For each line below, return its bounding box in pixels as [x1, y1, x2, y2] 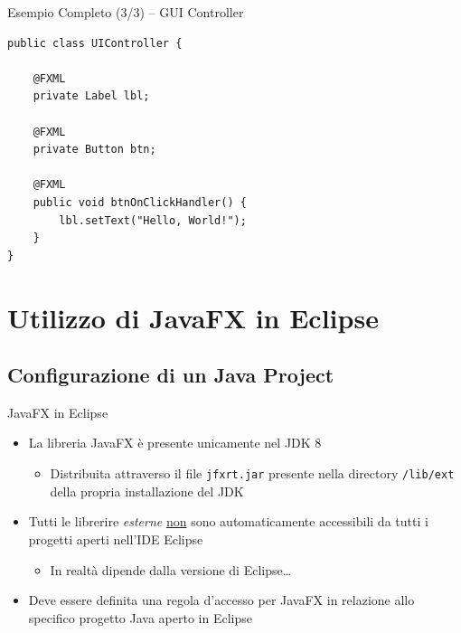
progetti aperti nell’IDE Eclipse [28, 529, 203, 548]
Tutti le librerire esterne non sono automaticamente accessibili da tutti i [28, 512, 428, 531]
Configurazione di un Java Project [7, 361, 334, 389]
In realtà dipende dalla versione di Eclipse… [50, 560, 292, 579]
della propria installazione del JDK [50, 481, 244, 500]
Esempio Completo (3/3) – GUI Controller [7, 3, 244, 21]
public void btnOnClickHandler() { [33, 195, 247, 209]
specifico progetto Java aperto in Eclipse [28, 608, 252, 627]
